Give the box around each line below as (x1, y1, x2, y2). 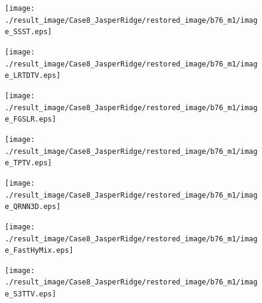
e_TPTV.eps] (5, 159, 52, 168)
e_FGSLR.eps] (5, 115, 56, 124)
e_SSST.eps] (5, 28, 52, 37)
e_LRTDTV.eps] (5, 71, 61, 80)
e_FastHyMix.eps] (5, 246, 74, 255)
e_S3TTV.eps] (5, 290, 56, 299)
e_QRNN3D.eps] (5, 202, 61, 211)
